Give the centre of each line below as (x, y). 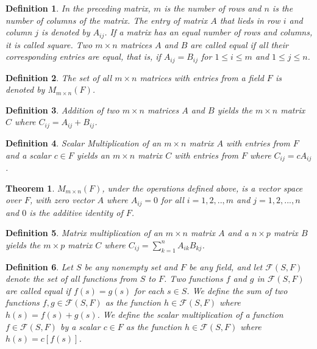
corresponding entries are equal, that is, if (83, 56)
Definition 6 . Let (39, 266)
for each (149, 290)
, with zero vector (62, 200)
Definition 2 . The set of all (59, 77)
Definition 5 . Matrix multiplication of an (84, 233)
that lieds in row (250, 20)
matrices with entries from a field (202, 77)
